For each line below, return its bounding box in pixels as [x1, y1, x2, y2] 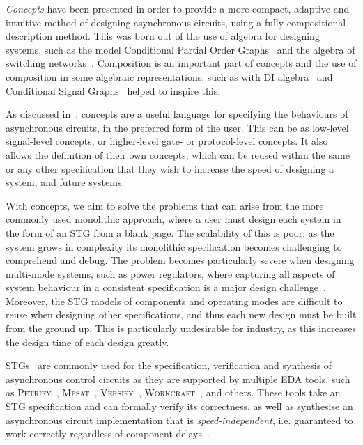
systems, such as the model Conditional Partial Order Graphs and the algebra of [6, 42, 355, 56]
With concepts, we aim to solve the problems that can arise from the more [6, 198, 324, 212]
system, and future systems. [6, 175, 125, 189]
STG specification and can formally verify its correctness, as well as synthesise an [6, 399, 353, 414]
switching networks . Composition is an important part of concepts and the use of [6, 56, 357, 70]
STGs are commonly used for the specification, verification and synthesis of [6, 358, 332, 373]
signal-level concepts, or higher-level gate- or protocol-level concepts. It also [6, 134, 328, 148]
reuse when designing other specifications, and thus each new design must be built [6, 307, 357, 322]
